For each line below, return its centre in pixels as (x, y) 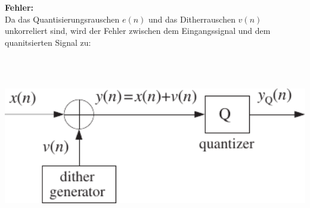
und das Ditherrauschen (192, 19)
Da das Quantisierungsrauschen (62, 19)
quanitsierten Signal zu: (48, 42)
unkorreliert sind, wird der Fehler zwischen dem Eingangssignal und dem (138, 31)
